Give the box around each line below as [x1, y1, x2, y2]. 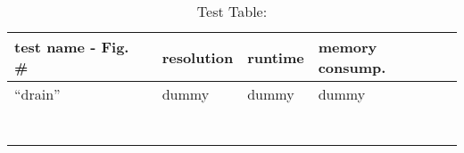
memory [318, 36, 377, 57]
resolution [162, 46, 234, 68]
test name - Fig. [14, 36, 129, 57]
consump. [318, 57, 386, 77]
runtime [247, 46, 304, 68]
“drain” [14, 84, 61, 104]
